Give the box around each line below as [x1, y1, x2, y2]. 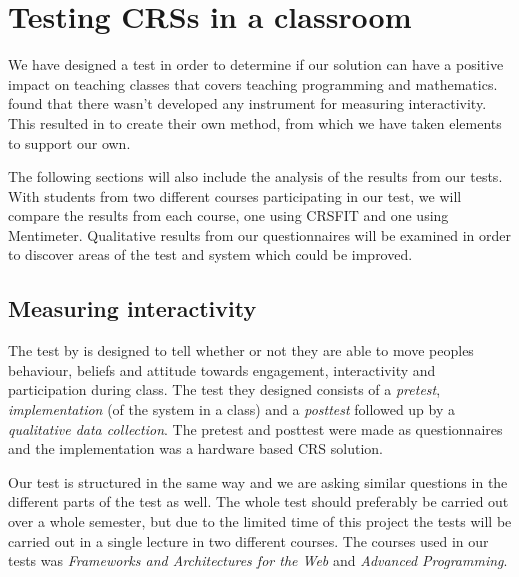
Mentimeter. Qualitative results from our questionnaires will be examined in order [8, 224, 512, 245]
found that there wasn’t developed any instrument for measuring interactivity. [8, 93, 487, 114]
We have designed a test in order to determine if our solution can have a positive [8, 54, 504, 75]
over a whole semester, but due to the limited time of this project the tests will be [8, 511, 512, 532]
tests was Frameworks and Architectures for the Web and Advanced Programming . [8, 550, 508, 571]
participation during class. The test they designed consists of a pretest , [8, 379, 441, 400]
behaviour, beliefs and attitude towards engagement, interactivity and [8, 359, 436, 380]
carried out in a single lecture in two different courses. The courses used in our [8, 530, 489, 551]
